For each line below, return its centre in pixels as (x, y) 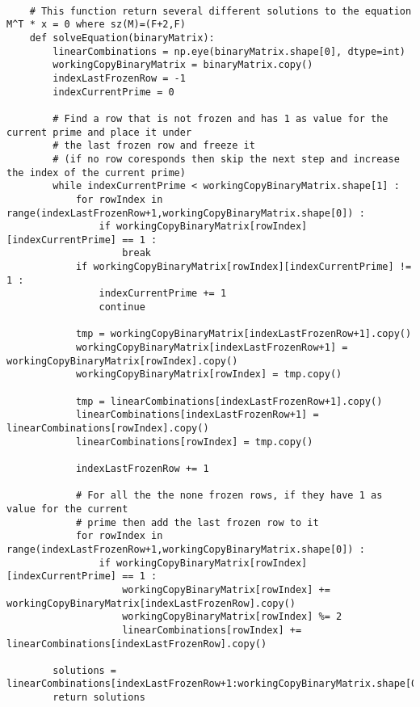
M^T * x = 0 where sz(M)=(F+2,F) (96, 25)
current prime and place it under (99, 132)
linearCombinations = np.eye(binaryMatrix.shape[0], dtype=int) (229, 51)
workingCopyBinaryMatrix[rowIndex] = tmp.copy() (209, 375)
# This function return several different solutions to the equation (220, 11)
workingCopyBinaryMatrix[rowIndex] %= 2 (232, 617)
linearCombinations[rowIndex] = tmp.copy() (194, 442)
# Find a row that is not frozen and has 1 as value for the (220, 118)
